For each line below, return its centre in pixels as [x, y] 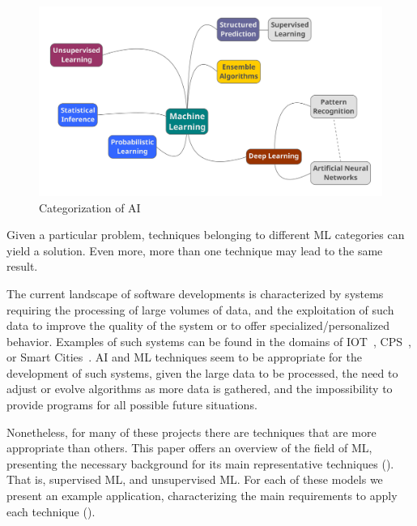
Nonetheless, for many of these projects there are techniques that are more [191, 432]
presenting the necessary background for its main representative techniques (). [200, 463]
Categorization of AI [90, 207]
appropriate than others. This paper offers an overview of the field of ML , [189, 448]
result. [22, 266]
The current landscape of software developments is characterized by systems [195, 293]
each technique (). [51, 511]
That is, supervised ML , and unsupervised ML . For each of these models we [195, 479]
